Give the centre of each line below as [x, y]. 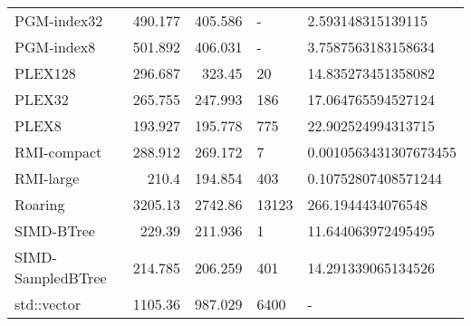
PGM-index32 [59, 20]
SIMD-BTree [55, 230]
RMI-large [47, 178]
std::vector [48, 304]
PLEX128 [45, 73]
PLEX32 [42, 99]
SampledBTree [61, 278]
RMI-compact [58, 152]
